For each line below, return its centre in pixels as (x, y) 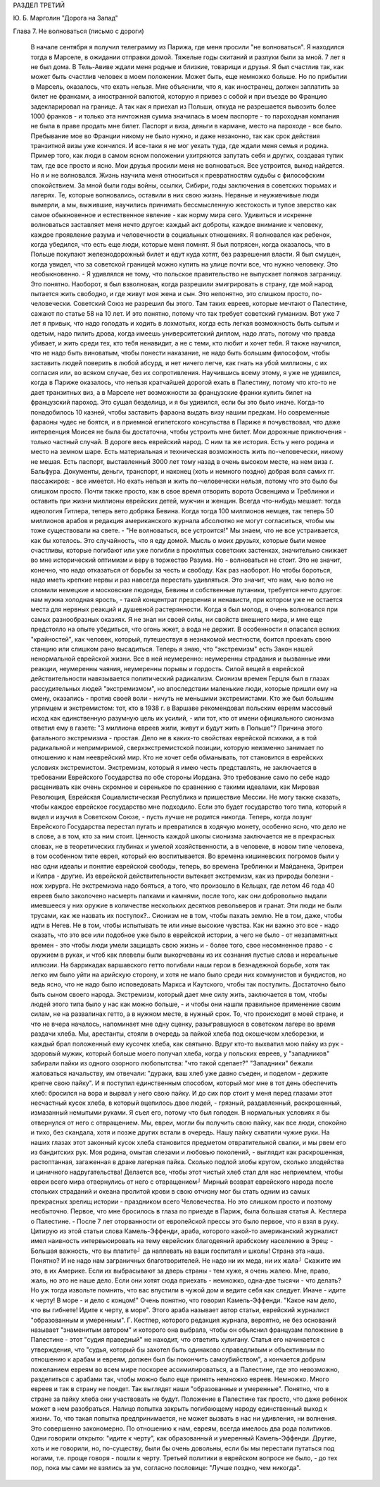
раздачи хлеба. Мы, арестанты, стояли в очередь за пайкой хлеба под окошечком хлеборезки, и (177, 1034)
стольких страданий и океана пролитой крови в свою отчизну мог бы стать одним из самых (170, 1192)
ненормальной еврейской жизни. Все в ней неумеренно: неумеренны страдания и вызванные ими (180, 659)
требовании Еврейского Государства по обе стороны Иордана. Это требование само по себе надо (180, 777)
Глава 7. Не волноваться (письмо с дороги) (78, 31)
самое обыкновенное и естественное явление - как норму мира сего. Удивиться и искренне (171, 214)
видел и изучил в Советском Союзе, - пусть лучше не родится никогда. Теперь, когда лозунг (171, 816)
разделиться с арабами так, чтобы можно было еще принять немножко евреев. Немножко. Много (180, 1379)
